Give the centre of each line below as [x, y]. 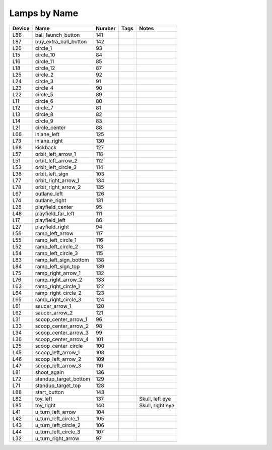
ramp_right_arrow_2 [59, 280]
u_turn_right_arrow [57, 438]
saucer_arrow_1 [53, 306]
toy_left [44, 399]
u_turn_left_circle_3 [58, 432]
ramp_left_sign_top [57, 266]
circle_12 [45, 68]
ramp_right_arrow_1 [58, 273]
